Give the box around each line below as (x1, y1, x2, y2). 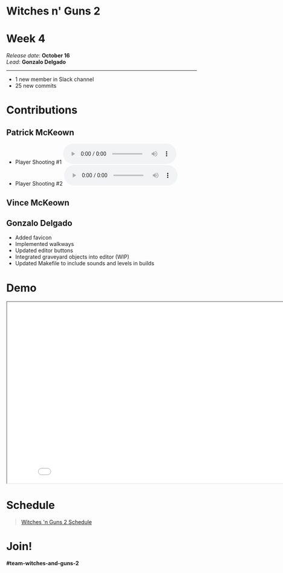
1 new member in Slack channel (15, 76, 94, 83)
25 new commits (15, 82, 57, 89)
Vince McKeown (6, 198, 70, 208)
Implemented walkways (15, 241, 74, 248)
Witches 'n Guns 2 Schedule (21, 519, 93, 526)
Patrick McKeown (6, 127, 74, 137)
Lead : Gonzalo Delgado (6, 59, 67, 66)
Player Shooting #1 (15, 158, 62, 166)
